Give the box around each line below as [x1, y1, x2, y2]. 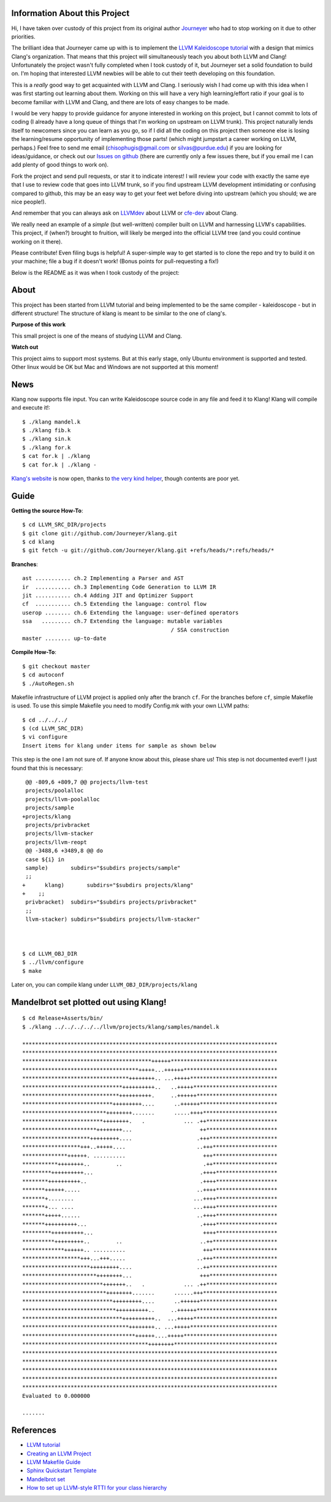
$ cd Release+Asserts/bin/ [22, 1015, 104, 1022]
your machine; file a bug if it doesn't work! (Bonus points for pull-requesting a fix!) [11, 257, 219, 265]
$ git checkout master [22, 663, 91, 669]
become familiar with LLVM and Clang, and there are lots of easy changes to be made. [11, 98, 230, 105]
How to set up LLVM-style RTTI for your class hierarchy [26, 1484, 167, 1492]
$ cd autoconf [22, 671, 64, 679]
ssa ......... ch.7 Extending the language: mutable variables [22, 618, 223, 625]
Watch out [11, 343, 39, 351]
